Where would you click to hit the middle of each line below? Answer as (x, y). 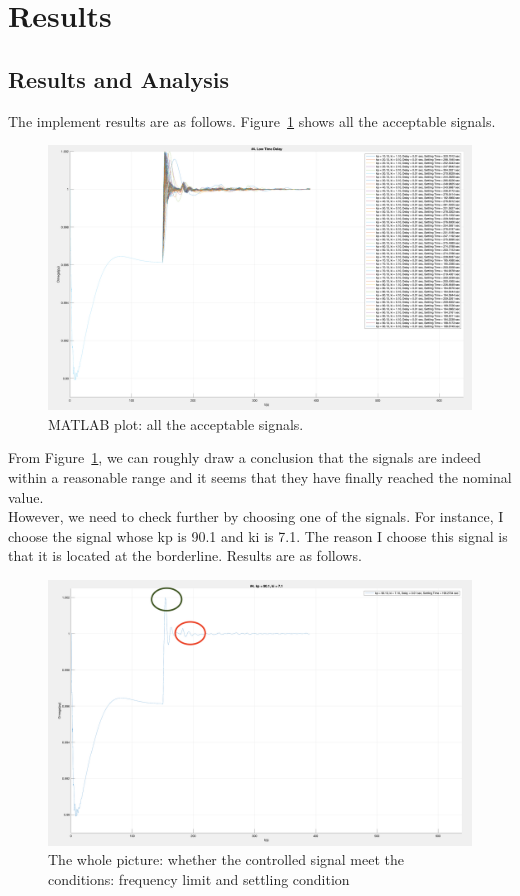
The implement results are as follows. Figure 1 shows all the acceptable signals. (252, 120)
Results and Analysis (119, 78)
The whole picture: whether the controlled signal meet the (226, 859)
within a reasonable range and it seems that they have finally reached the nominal (260, 476)
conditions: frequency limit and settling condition (199, 878)
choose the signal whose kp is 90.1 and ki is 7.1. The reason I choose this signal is (258, 535)
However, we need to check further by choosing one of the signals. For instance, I (256, 516)
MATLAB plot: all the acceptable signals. (176, 423)
